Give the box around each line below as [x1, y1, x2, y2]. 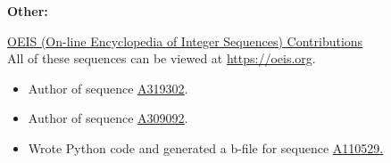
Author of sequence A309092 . [28, 109, 188, 127]
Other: [7, 2, 48, 20]
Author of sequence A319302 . [28, 78, 188, 97]
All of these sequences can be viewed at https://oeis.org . [7, 49, 316, 68]
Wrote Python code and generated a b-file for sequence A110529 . [28, 138, 384, 157]
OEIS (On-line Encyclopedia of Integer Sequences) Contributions [7, 31, 363, 50]
